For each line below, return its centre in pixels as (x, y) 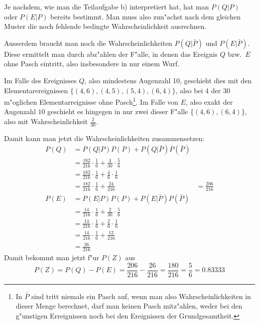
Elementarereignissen (36, 90)
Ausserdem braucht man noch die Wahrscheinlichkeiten (88, 43)
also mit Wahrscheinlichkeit (46, 121)
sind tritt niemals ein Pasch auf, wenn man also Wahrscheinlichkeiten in (141, 296)
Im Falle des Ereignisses (40, 80)
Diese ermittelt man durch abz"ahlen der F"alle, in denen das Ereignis (111, 54)
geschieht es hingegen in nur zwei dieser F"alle (118, 111)
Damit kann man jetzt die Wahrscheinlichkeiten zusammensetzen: (104, 138)
